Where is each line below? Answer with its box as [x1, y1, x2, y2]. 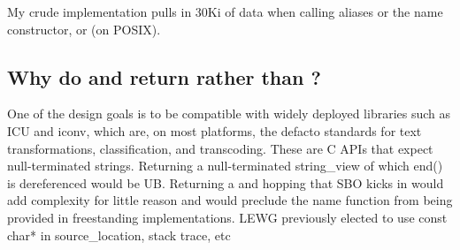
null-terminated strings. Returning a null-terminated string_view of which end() [7, 156, 443, 175]
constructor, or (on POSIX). [7, 19, 161, 38]
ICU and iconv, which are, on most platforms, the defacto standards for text [7, 121, 422, 140]
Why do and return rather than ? [7, 63, 321, 90]
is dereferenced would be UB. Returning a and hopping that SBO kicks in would [7, 173, 444, 192]
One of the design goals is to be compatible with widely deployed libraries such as [7, 104, 451, 123]
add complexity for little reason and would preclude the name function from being [7, 191, 453, 209]
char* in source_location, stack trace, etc [7, 225, 231, 244]
